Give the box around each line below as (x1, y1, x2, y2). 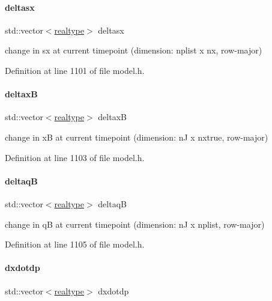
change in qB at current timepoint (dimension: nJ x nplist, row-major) (5, 217, 265, 230)
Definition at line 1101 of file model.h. (5, 64, 145, 76)
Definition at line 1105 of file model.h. (5, 238, 145, 251)
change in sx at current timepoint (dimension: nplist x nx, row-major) (5, 44, 262, 56)
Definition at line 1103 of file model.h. (5, 151, 145, 163)
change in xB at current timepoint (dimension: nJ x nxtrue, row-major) (5, 130, 268, 143)
